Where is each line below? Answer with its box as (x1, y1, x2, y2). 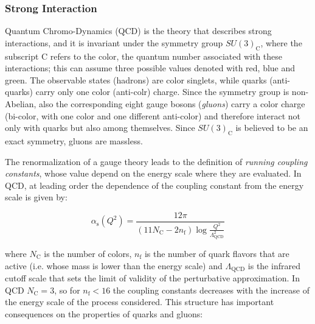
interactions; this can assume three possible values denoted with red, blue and (5, 62, 296, 74)
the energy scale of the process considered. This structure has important (5, 295, 274, 308)
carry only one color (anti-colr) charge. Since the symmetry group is (35, 85, 289, 98)
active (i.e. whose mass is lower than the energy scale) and (5, 259, 223, 272)
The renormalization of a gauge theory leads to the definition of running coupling (5, 155, 308, 167)
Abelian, (5, 97, 36, 110)
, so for (54, 283, 80, 296)
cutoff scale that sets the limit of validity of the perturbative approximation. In (5, 272, 300, 284)
